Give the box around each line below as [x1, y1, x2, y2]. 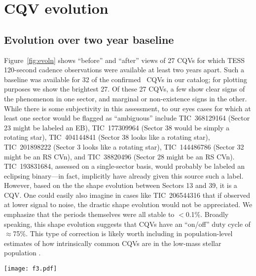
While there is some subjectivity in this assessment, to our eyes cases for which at [4, 103, 251, 113]
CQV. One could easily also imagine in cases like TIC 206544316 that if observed [4, 189, 250, 200]
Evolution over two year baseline [4, 31, 174, 47]
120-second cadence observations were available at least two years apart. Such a [4, 64, 244, 75]
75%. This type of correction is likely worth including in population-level [13, 228, 233, 239]
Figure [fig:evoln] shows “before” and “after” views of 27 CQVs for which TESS [4, 55, 245, 65]
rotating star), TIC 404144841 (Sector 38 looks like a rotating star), [4, 132, 210, 142]
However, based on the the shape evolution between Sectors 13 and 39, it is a [4, 180, 237, 190]
